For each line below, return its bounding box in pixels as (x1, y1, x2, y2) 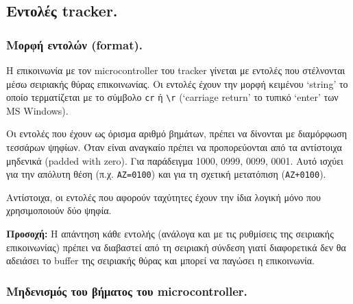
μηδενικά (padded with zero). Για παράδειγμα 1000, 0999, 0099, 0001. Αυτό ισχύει (6, 153, 343, 167)
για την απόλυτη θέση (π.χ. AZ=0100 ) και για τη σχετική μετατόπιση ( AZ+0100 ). (6, 167, 326, 181)
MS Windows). (6, 103, 69, 117)
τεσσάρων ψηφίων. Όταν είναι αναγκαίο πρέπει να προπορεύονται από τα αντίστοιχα (6, 140, 342, 154)
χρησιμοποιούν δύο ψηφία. (6, 203, 112, 218)
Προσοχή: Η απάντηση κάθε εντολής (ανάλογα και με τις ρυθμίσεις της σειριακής (6, 226, 334, 241)
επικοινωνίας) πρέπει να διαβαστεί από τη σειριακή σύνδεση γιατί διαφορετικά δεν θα (6, 239, 346, 254)
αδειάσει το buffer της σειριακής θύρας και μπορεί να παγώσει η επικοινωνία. (6, 253, 315, 268)
